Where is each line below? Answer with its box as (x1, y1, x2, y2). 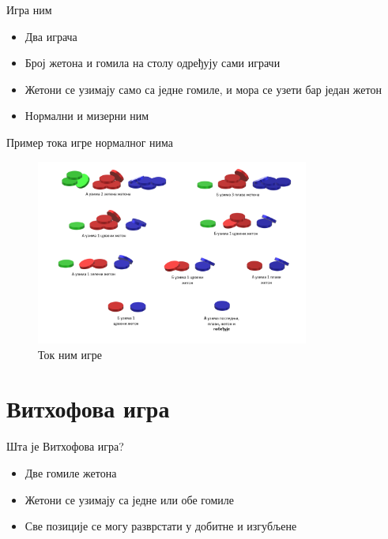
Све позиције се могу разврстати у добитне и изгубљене (24, 518, 297, 534)
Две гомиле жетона (24, 465, 117, 481)
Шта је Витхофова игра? (6, 438, 124, 455)
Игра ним (6, 2, 52, 17)
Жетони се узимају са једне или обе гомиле (24, 491, 235, 507)
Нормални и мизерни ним (24, 107, 149, 124)
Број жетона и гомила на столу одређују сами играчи (24, 54, 281, 71)
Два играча (24, 28, 77, 44)
